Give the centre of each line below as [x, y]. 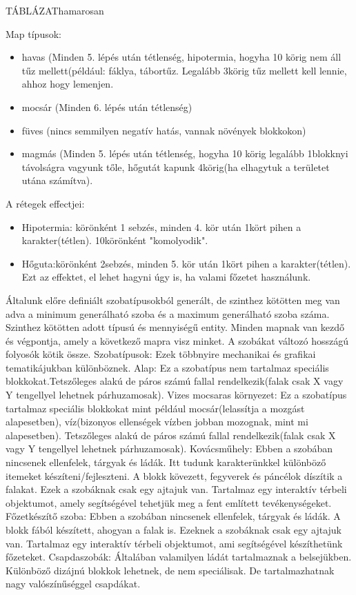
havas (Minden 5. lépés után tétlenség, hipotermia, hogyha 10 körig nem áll [181, 57]
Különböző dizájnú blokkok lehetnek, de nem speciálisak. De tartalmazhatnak [170, 570]
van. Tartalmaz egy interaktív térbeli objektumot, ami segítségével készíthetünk [174, 543]
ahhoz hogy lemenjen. [68, 84]
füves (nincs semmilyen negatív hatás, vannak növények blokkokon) [164, 130]
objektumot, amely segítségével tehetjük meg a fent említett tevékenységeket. [169, 502]
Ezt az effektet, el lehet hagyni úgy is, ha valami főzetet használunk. [166, 277]
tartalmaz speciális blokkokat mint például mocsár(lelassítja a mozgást [155, 408]
